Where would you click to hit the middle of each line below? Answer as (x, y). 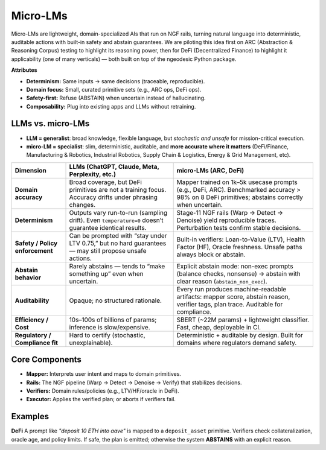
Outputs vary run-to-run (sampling (118, 212)
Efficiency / (31, 320)
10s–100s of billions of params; (113, 320)
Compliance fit (37, 343)
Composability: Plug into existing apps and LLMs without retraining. (111, 106)
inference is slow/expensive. (110, 327)
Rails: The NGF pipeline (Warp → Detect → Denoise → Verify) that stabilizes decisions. (134, 382)
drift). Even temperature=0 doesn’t (116, 220)
